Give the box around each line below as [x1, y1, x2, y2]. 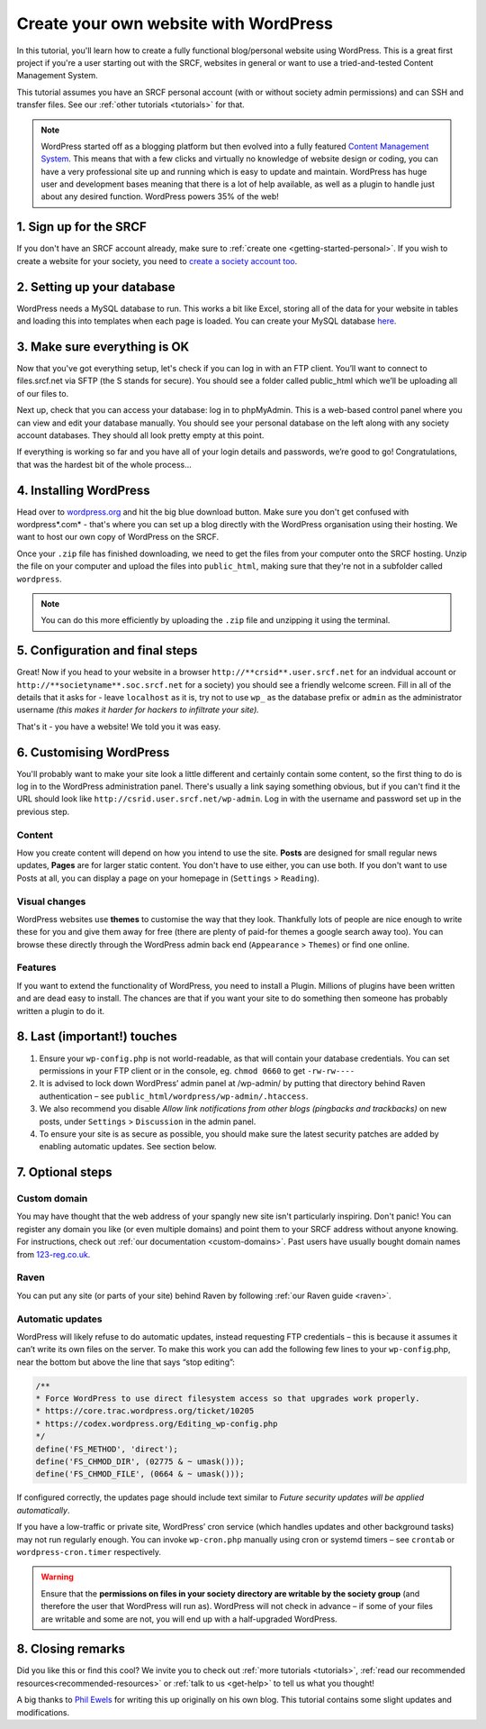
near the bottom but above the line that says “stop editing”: [16, 1357, 236, 1368]
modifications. [16, 1706, 70, 1717]
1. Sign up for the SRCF [16, 219, 148, 234]
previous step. [16, 806, 70, 817]
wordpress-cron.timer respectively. [16, 1546, 162, 1557]
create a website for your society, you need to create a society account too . [16, 255, 298, 266]
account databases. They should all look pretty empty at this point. [16, 429, 265, 441]
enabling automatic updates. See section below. [39, 1141, 217, 1152]
